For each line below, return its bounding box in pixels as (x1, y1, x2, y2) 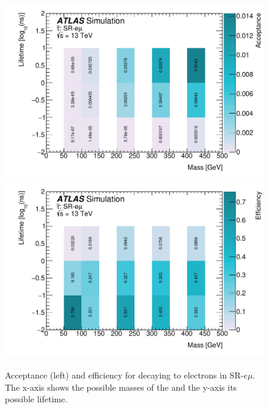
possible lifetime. (5, 393, 68, 405)
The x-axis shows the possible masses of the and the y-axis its (5, 380, 237, 393)
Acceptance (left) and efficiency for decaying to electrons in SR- (5, 369, 244, 382)
